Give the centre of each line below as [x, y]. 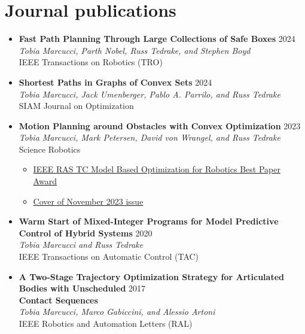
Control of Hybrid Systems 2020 [86, 233]
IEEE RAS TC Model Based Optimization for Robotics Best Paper [157, 169]
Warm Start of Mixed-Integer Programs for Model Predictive [149, 221]
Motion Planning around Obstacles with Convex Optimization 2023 [160, 125]
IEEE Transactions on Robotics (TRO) [91, 62]
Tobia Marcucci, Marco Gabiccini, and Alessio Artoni [117, 312]
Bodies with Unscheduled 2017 [82, 288]
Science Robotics [50, 149]
